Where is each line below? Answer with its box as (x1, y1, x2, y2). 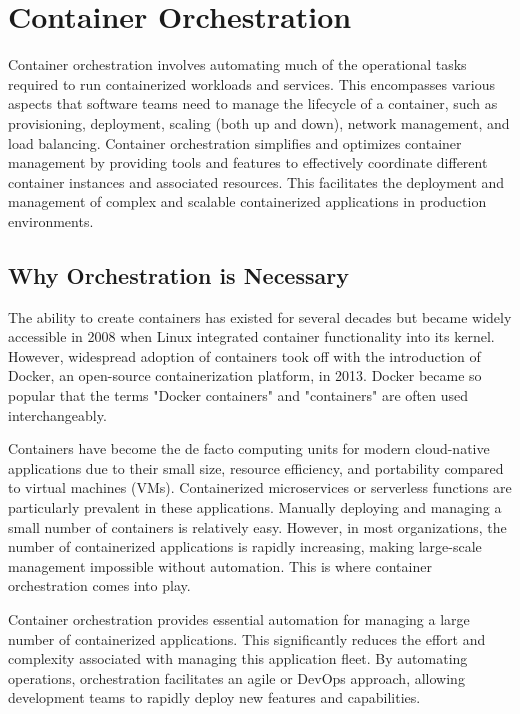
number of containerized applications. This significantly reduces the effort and (8, 628, 486, 649)
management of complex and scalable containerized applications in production (8, 191, 487, 212)
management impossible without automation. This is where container (8, 555, 432, 576)
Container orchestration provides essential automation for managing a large (8, 608, 470, 629)
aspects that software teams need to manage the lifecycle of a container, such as (8, 93, 498, 114)
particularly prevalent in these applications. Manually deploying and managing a (8, 497, 502, 518)
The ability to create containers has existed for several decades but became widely (8, 306, 512, 327)
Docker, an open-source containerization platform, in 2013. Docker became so (8, 365, 482, 386)
